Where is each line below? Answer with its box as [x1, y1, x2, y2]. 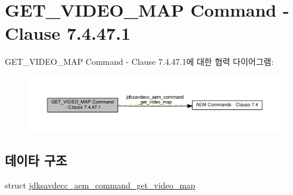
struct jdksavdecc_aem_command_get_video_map [5, 178, 195, 191]
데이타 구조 [5, 151, 67, 169]
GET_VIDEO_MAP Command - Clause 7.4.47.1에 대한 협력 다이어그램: [5, 55, 274, 68]
